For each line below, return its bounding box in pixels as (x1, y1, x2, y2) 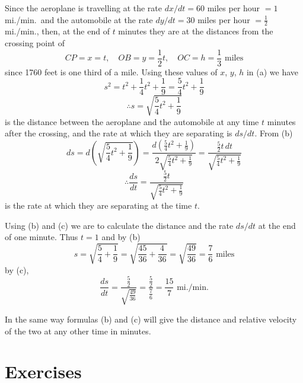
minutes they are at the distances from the (118, 25, 273, 37)
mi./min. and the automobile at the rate (5, 13, 153, 25)
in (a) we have (246, 65, 299, 78)
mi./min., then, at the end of (5, 25, 110, 37)
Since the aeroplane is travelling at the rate (5, 2, 162, 14)
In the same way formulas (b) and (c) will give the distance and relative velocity (5, 312, 297, 325)
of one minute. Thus (5, 231, 78, 243)
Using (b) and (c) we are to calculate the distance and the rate (5, 219, 234, 231)
